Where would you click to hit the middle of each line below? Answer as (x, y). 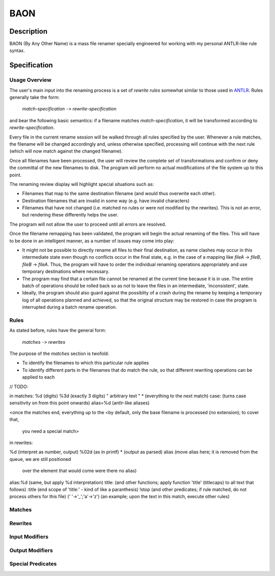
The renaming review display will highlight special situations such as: (82, 184)
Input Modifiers (29, 537)
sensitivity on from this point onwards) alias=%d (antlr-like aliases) (79, 403)
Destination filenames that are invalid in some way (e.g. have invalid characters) (106, 201)
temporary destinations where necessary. (66, 271)
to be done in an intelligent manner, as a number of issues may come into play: (92, 241)
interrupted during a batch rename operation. (70, 307)
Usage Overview (31, 80)
